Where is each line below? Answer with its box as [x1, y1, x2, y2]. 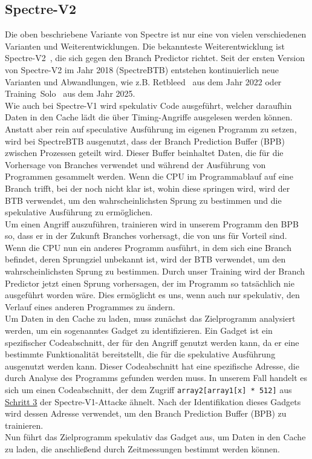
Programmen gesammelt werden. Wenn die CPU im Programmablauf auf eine [5, 170, 293, 183]
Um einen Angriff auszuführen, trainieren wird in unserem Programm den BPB [5, 217, 299, 230]
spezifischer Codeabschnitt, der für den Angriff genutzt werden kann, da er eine [5, 336, 299, 348]
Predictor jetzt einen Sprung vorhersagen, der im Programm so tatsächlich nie [5, 276, 294, 289]
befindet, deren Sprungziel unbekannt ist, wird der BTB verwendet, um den [5, 253, 286, 265]
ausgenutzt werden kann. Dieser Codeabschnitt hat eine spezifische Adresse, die [5, 359, 299, 372]
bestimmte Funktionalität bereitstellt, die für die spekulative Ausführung [5, 348, 276, 360]
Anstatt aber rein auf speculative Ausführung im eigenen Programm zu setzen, [5, 122, 297, 135]
